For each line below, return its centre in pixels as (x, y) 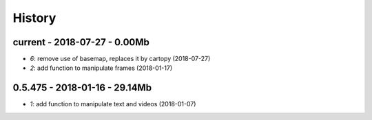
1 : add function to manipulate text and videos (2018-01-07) (113, 104)
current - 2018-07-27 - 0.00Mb (81, 42)
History (34, 18)
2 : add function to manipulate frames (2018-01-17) (101, 68)
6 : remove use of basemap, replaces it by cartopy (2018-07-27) (120, 59)
